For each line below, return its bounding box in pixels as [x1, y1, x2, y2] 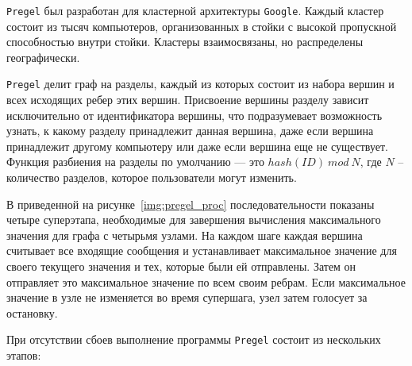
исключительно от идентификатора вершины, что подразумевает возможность [6, 106, 383, 123]
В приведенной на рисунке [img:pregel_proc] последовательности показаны [6, 195, 375, 212]
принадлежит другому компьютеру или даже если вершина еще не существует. [6, 137, 388, 154]
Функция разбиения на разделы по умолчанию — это [6, 153, 264, 170]
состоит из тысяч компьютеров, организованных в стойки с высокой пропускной [6, 17, 397, 34]
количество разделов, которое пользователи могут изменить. [6, 169, 297, 186]
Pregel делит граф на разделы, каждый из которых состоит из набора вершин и [6, 75, 395, 92]
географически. [6, 48, 80, 65]
